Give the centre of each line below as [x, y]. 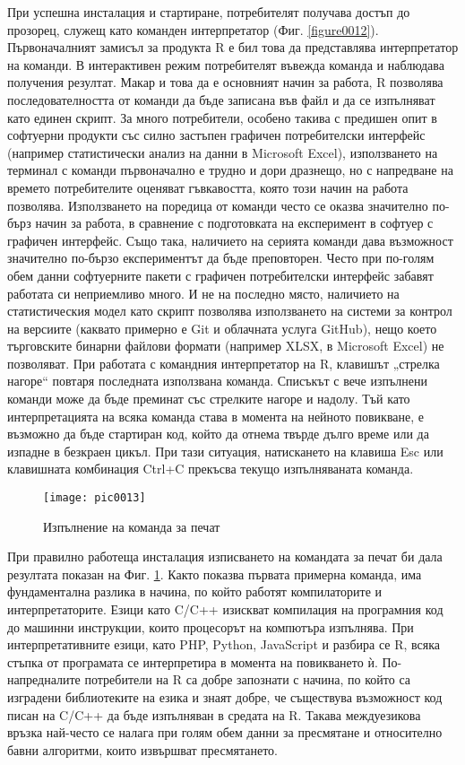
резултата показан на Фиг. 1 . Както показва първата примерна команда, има [215, 574]
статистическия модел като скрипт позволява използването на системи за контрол [230, 311]
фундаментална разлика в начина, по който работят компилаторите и [195, 591]
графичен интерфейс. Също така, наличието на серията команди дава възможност [230, 240]
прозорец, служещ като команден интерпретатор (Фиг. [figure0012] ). [193, 29]
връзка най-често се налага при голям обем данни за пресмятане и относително [225, 732]
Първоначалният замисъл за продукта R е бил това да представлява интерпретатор [233, 47]
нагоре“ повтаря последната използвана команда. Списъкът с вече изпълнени [217, 381]
